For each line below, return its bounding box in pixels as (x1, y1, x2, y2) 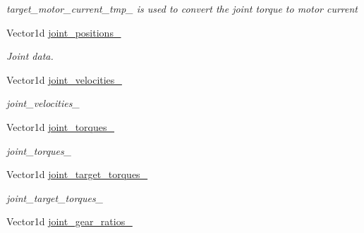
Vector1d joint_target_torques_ (6, 167, 148, 182)
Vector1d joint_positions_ (6, 25, 121, 39)
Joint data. (6, 49, 54, 63)
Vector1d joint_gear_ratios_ (6, 214, 133, 229)
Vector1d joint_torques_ (6, 119, 115, 134)
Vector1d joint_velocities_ (6, 72, 122, 87)
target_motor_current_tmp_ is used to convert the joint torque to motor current (6, 1, 358, 15)
